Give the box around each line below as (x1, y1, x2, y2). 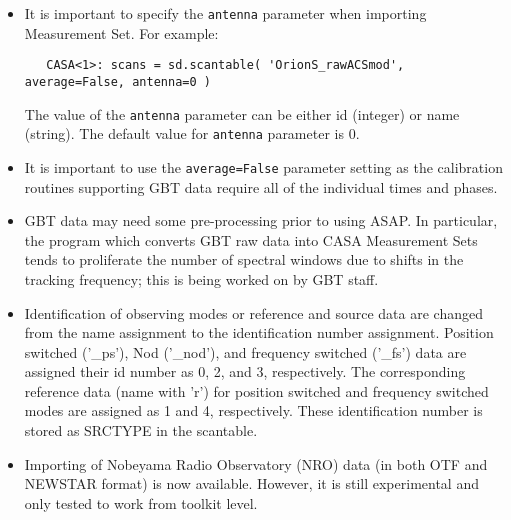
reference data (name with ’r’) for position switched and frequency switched (24, 380, 489, 401)
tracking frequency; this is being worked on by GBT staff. (24, 268, 379, 289)
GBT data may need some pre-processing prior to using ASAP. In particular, (24, 210, 498, 231)
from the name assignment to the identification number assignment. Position (24, 322, 494, 343)
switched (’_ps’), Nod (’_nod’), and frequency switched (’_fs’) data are (24, 341, 467, 362)
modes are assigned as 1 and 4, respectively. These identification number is (24, 400, 483, 421)
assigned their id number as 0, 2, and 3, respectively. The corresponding (24, 361, 466, 382)
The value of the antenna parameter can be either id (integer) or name (24, 103, 460, 124)
